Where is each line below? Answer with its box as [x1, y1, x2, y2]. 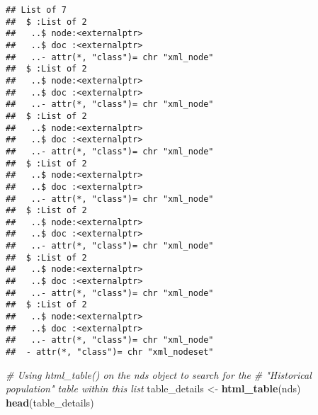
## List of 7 [6, 5, 67, 15]
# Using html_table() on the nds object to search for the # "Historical [6, 367, 312, 382]
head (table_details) [6, 394, 94, 409]
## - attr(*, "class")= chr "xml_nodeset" [6, 347, 214, 358]
